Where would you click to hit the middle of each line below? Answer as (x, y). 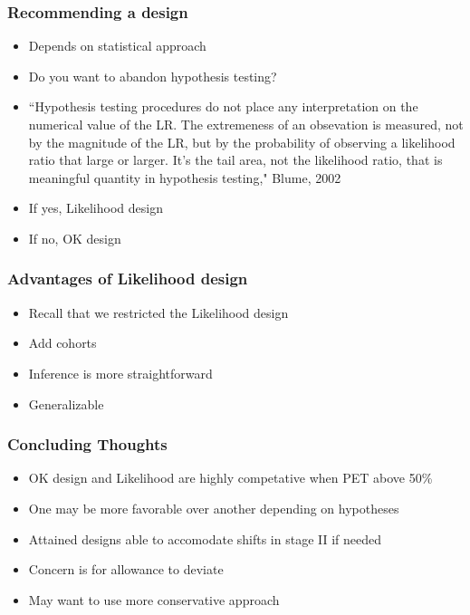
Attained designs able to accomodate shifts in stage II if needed (205, 538)
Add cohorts (62, 343)
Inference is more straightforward (120, 373)
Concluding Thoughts (87, 444)
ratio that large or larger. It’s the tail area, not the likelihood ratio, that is (235, 160)
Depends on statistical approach (117, 46)
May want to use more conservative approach (154, 599)
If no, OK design (75, 238)
